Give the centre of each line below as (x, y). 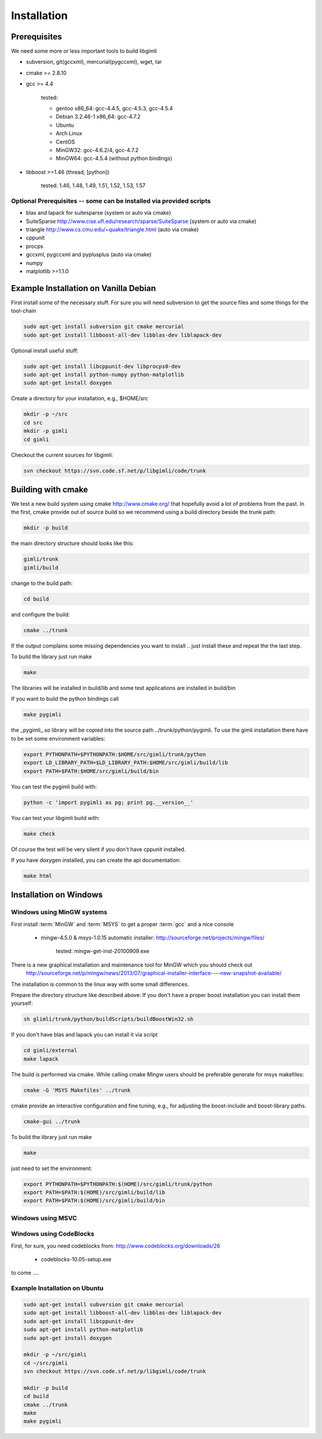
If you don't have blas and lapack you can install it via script (84, 1035)
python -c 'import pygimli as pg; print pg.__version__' (109, 802)
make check (39, 834)
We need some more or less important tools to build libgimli (84, 51)
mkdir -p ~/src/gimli (55, 1355)
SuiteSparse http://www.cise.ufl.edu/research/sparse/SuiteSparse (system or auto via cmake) (141, 221)
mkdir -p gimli (46, 431)
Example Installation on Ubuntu (57, 1288)
